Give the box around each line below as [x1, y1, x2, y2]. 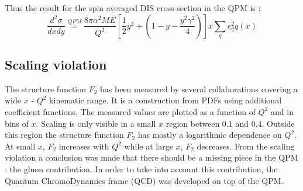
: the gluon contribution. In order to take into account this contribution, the [5, 162, 278, 175]
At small [5, 140, 36, 152]
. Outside [261, 117, 295, 129]
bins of [5, 117, 29, 129]
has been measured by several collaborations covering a [100, 82, 298, 95]
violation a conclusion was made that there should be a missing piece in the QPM [5, 151, 298, 164]
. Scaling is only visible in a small [36, 117, 156, 129]
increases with [58, 140, 109, 152]
